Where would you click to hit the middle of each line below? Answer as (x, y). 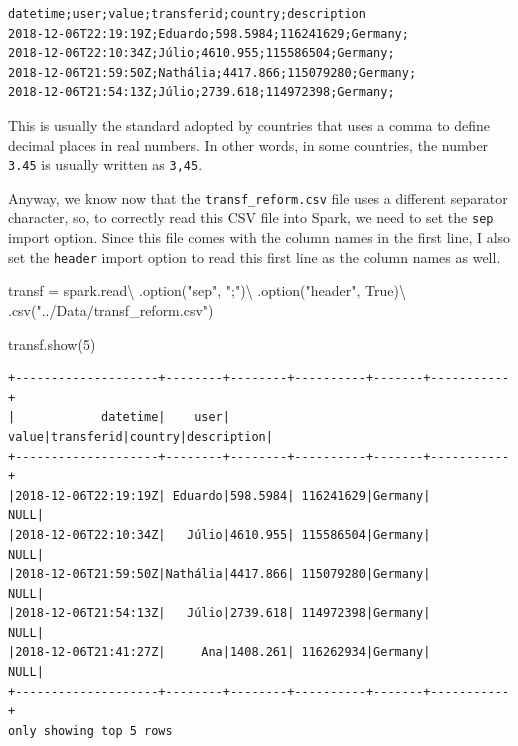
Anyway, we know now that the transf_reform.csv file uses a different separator (258, 197)
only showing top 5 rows (90, 730)
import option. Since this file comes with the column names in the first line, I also (259, 237)
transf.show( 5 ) (52, 343)
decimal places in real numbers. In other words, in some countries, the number (248, 144)
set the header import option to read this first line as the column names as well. (254, 256)
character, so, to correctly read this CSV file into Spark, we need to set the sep (251, 217)
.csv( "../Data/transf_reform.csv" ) (111, 309)
